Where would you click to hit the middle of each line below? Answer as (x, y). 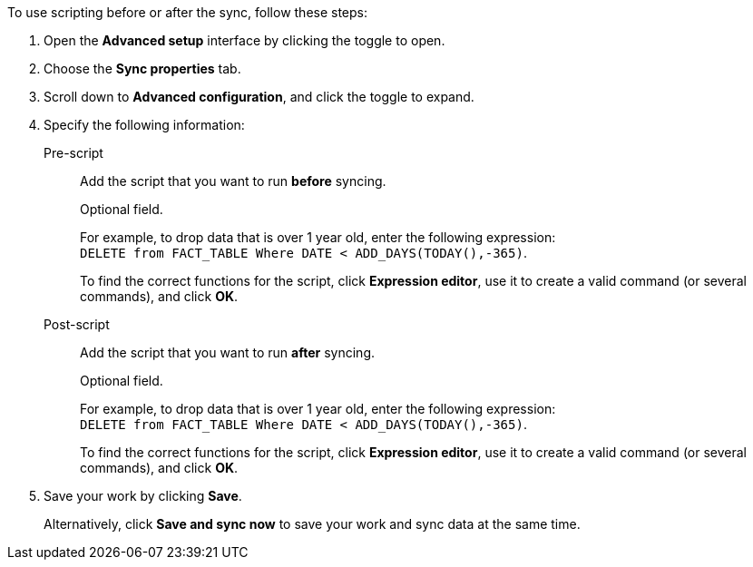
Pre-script (73, 153)
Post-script (77, 324)
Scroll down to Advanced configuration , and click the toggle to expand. (259, 97)
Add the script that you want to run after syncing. (227, 352)
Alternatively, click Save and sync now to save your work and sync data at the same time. (312, 524)
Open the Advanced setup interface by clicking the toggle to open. (244, 40)
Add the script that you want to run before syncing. (233, 181)
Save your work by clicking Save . (143, 496)
